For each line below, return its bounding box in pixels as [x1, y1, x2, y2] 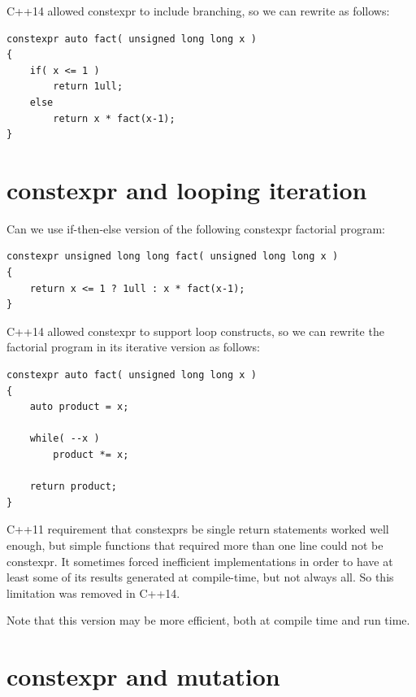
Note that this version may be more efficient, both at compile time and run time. [6, 612, 410, 629]
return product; [29, 481, 118, 493]
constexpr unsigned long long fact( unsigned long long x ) [6, 250, 339, 263]
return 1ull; [53, 81, 123, 93]
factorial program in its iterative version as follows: [6, 338, 261, 355]
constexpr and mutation [6, 660, 280, 693]
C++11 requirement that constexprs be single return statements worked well [6, 521, 389, 538]
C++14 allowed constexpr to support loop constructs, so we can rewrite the [6, 322, 384, 339]
